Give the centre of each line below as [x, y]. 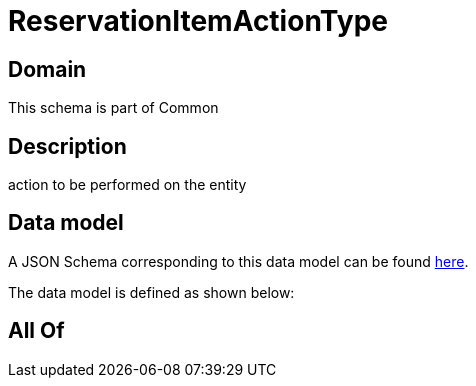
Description [67, 146]
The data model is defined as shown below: [151, 292]
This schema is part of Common [113, 108]
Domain [47, 69]
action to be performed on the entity [127, 185]
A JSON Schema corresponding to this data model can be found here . [238, 261]
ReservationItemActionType [198, 21]
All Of [36, 331]
